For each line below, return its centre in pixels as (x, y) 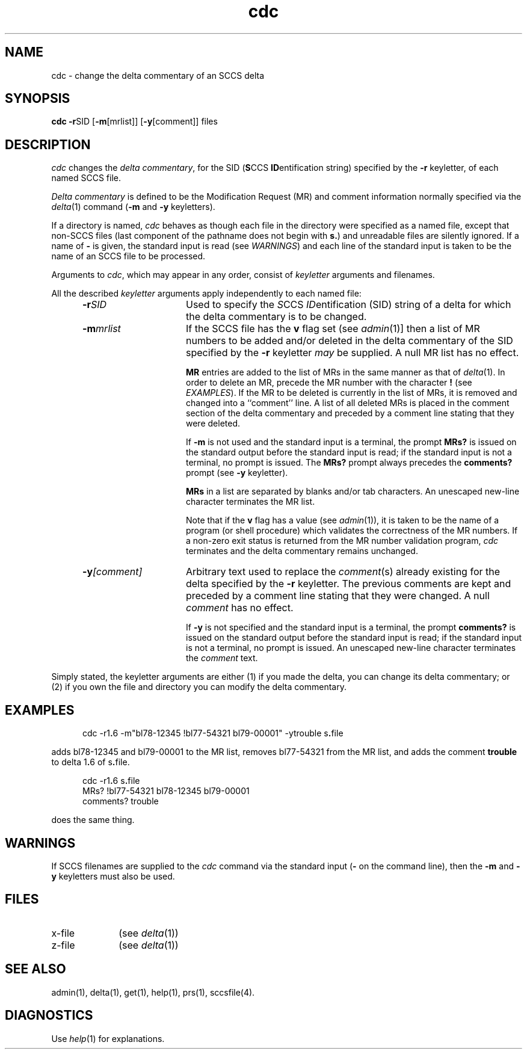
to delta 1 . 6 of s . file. (91, 762)
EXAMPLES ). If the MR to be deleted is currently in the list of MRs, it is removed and (352, 393)
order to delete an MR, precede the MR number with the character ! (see (329, 383)
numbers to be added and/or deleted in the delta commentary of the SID (349, 341)
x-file (63, 933)
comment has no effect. (239, 608)
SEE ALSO (35, 969)
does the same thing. (93, 820)
